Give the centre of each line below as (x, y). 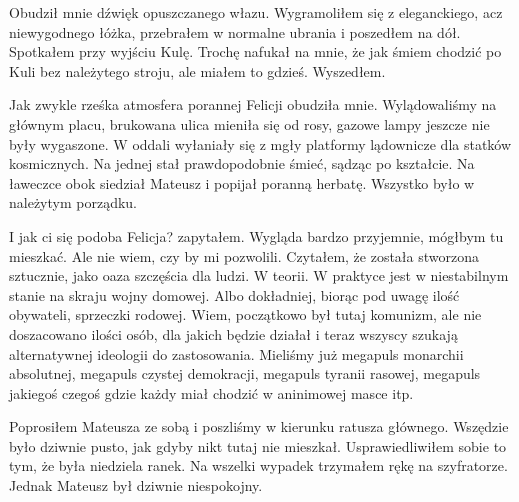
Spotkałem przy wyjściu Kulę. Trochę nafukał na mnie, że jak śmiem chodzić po (255, 51)
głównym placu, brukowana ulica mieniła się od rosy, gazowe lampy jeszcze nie (249, 123)
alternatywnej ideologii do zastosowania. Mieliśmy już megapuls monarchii (236, 353)
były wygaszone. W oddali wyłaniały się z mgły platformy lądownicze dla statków (260, 143)
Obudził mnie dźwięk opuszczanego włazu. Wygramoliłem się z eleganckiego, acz (256, 12)
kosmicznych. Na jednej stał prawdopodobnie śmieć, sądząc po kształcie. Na (242, 163)
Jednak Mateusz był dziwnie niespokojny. (136, 485)
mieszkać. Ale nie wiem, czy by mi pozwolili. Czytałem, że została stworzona (244, 255)
